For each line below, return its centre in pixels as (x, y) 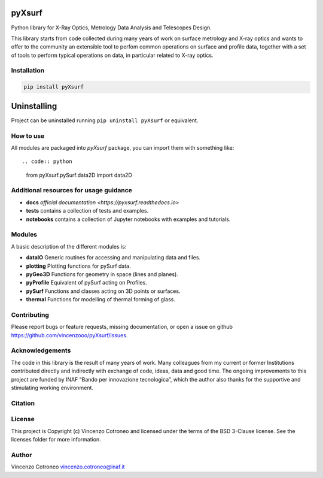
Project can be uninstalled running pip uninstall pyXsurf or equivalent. (105, 120)
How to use (28, 136)
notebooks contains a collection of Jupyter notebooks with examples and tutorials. (128, 219)
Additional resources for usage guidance (72, 190)
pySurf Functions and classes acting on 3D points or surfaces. (103, 291)
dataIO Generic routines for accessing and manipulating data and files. (113, 258)
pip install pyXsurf (54, 87)
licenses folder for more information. (56, 439)
